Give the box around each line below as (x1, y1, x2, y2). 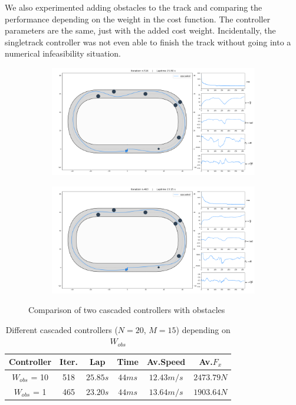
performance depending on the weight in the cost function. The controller (5, 12, 271, 25)
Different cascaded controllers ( (5, 323, 118, 335)
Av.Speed (146, 355, 186, 367)
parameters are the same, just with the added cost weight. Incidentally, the (5, 24, 276, 37)
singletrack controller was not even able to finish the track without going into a (5, 35, 291, 48)
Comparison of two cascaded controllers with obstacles (28, 304, 225, 316)
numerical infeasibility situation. (5, 47, 121, 60)
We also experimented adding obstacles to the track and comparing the (5, 1, 262, 13)
